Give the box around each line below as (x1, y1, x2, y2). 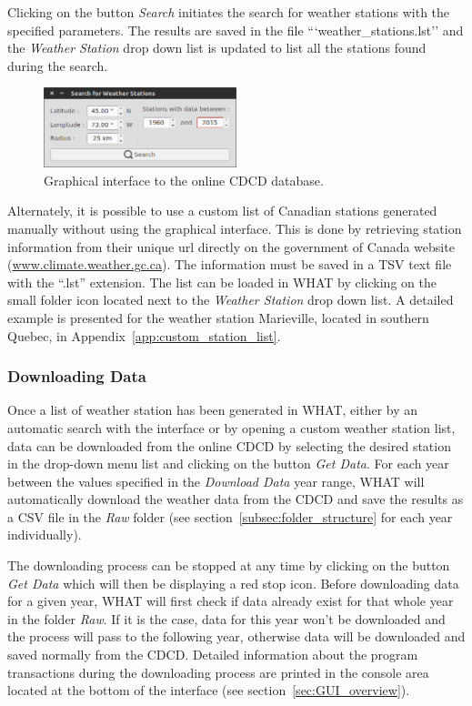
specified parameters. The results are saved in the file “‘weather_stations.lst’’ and (7, 20, 464, 39)
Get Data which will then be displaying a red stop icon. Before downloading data (7, 573, 459, 592)
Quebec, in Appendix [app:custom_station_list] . (7, 326, 281, 345)
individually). (7, 525, 82, 544)
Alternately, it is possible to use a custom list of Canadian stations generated (7, 201, 437, 220)
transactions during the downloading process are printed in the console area (7, 662, 429, 681)
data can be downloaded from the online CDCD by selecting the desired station (7, 436, 451, 455)
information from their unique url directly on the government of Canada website (7, 237, 455, 256)
